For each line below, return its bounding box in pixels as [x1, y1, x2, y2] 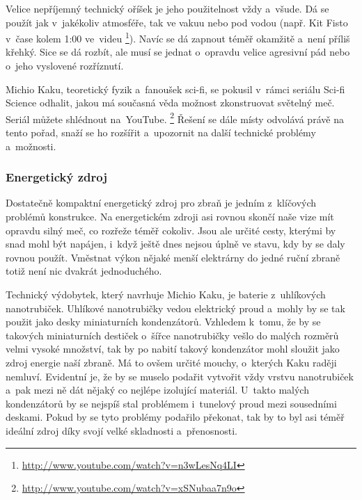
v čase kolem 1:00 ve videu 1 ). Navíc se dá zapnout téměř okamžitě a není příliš [6, 29, 350, 45]
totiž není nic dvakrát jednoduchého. [6, 264, 162, 278]
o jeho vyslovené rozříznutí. [6, 58, 124, 73]
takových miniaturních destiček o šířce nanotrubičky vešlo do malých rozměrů [6, 328, 339, 342]
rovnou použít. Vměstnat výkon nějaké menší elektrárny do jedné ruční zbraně [6, 250, 340, 264]
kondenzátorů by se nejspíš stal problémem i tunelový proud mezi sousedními [6, 396, 337, 410]
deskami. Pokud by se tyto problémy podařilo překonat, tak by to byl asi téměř [6, 410, 345, 424]
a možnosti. [6, 138, 56, 153]
